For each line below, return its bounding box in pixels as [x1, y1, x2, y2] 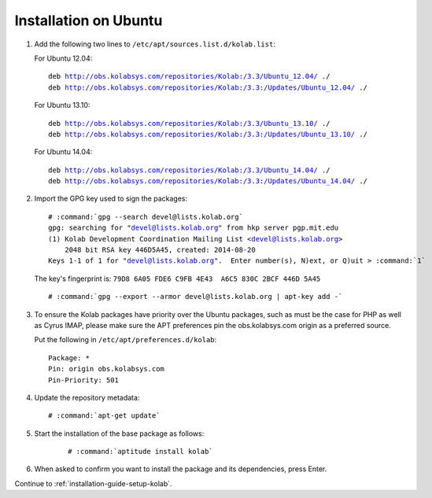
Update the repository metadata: [34, 393, 140, 402]
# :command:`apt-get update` [48, 411, 161, 420]
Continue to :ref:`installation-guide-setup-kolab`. [14, 478, 172, 488]
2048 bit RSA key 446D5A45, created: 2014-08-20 [64, 245, 256, 255]
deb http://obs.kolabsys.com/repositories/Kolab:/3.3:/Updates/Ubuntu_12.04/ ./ [48, 83, 368, 92]
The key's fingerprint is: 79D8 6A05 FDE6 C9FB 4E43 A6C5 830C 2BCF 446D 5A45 [34, 274, 321, 283]
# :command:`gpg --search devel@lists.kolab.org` [48, 212, 244, 221]
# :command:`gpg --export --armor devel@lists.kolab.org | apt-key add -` [48, 292, 343, 301]
